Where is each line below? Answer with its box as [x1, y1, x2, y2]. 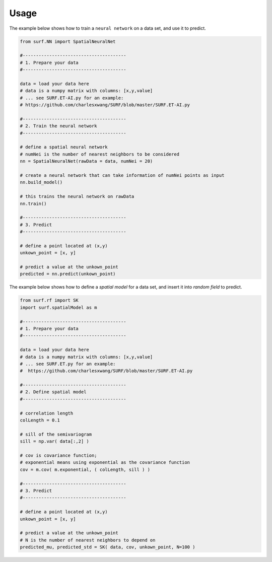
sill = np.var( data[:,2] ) [20, 439, 89, 444]
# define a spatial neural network [20, 144, 108, 150]
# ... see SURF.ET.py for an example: [20, 361, 116, 367]
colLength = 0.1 [20, 417, 60, 423]
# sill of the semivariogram [20, 431, 92, 437]
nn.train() [20, 200, 47, 206]
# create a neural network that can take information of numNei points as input [20, 172, 225, 178]
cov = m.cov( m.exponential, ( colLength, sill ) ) [20, 466, 151, 472]
